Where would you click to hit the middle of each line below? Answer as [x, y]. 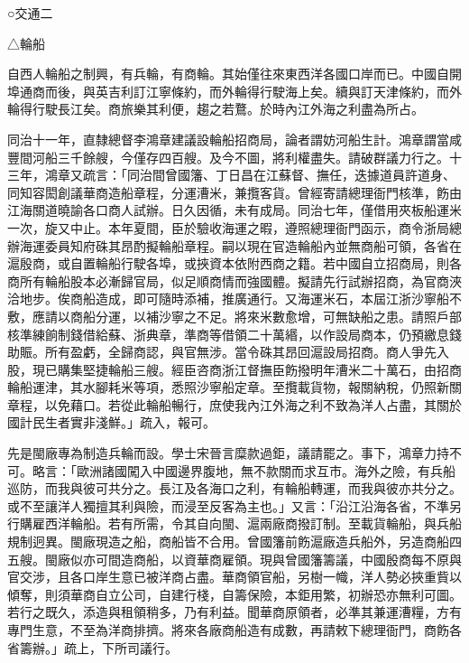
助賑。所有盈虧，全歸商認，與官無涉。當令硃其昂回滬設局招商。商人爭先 [222, 352]
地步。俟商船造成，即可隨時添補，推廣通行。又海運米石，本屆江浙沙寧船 [234, 299]
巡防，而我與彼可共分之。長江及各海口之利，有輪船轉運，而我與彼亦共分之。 [234, 488]
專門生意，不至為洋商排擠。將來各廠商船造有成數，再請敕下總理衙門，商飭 [228, 630]
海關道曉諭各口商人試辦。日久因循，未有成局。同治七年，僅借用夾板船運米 [240, 210]
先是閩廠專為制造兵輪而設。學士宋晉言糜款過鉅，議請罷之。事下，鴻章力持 [228, 453]
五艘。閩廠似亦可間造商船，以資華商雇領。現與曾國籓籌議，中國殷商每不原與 [234, 559]
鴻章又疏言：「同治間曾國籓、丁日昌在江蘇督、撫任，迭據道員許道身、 [250, 175]
